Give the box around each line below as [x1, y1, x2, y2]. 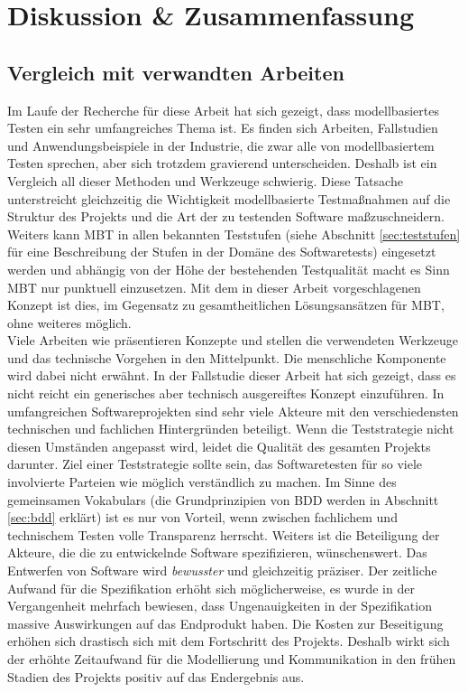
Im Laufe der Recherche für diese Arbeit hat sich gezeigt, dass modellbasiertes [7, 100, 439, 119]
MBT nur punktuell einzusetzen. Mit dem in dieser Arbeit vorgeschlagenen [7, 277, 421, 296]
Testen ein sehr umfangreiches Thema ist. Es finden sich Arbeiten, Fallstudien [7, 118, 438, 137]
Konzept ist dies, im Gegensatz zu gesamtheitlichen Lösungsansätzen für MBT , [7, 295, 445, 314]
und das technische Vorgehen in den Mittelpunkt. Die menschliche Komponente [7, 348, 446, 367]
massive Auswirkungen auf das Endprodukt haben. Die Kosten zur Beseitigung [7, 613, 444, 632]
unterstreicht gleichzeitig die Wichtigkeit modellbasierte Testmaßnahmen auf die [7, 189, 451, 208]
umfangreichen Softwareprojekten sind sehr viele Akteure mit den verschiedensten [7, 401, 459, 420]
